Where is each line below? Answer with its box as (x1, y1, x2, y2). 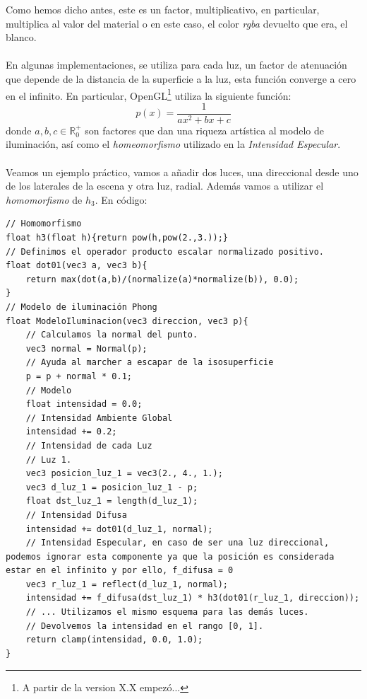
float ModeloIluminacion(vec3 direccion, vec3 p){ (6, 316, 248, 326)
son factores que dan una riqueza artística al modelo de (85, 122, 324, 137)
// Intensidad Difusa (25, 509, 127, 520)
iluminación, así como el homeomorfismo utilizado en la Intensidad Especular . (6, 137, 341, 151)
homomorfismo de (6, 192, 83, 207)
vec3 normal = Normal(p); (25, 343, 148, 354)
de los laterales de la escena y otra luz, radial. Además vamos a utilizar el (6, 178, 324, 193)
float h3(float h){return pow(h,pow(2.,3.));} (6, 233, 228, 243)
